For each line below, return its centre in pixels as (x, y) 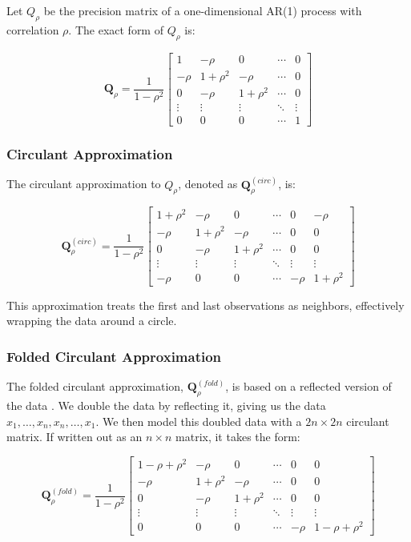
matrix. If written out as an (75, 437)
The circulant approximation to (84, 184)
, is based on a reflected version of (308, 386)
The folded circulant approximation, (95, 386)
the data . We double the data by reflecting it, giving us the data (166, 405)
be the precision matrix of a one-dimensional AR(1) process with (203, 10)
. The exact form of (116, 29)
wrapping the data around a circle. (92, 321)
